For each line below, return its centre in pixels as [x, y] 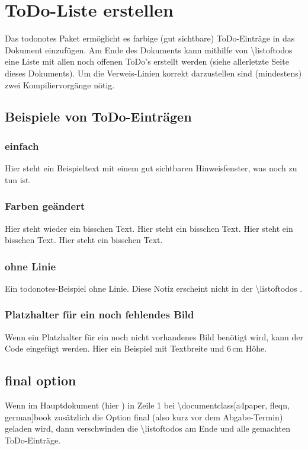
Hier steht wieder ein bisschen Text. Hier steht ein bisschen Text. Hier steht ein [149, 228]
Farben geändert [45, 206]
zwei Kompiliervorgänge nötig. [60, 84]
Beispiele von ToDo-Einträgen [98, 117]
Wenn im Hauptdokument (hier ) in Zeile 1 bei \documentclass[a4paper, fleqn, [147, 405]
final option [41, 380]
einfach [22, 146]
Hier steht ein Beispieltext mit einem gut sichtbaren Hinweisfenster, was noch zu [151, 168]
